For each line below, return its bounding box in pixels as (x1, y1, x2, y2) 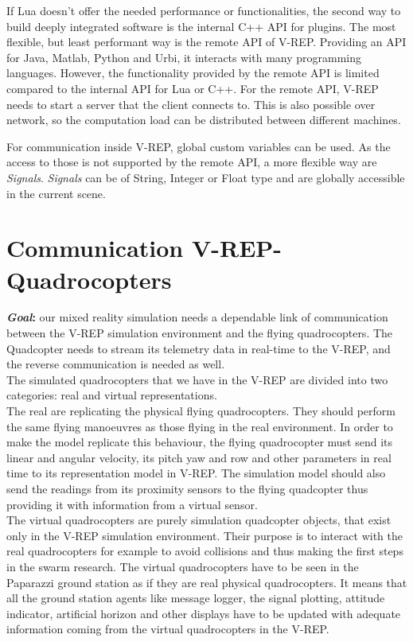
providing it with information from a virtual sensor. (6, 496, 258, 512)
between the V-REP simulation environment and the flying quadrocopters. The (6, 325, 393, 341)
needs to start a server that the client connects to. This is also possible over (6, 95, 376, 112)
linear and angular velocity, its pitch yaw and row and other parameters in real (6, 449, 392, 465)
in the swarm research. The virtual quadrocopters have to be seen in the (6, 558, 359, 574)
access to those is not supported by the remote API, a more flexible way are (6, 154, 377, 170)
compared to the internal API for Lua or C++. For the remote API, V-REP (6, 80, 379, 96)
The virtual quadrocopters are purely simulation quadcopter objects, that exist (6, 512, 392, 528)
